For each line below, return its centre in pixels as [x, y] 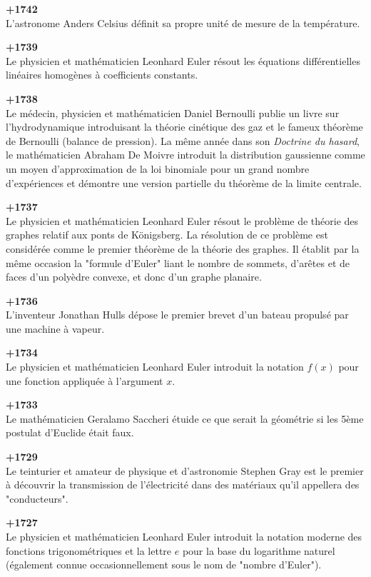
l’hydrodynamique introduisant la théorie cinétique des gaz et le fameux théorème [184, 127]
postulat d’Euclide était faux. [70, 432]
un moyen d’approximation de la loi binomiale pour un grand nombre [158, 168]
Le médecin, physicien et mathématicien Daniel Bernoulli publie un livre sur [173, 112]
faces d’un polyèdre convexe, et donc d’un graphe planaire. [134, 277]
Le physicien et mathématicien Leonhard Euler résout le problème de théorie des [182, 220]
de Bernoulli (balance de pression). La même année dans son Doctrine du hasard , [183, 140]
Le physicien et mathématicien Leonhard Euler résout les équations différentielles [183, 60]
